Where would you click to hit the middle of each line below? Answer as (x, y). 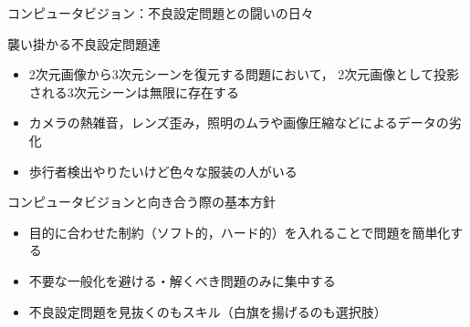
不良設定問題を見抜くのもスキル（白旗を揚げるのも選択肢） (208, 311)
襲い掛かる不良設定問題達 (84, 43)
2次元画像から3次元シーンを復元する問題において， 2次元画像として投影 (244, 74)
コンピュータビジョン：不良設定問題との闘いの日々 (161, 13)
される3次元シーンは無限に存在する (134, 92)
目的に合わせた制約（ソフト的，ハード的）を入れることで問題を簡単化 (240, 232)
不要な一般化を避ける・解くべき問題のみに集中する (182, 280)
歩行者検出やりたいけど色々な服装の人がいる (163, 171)
